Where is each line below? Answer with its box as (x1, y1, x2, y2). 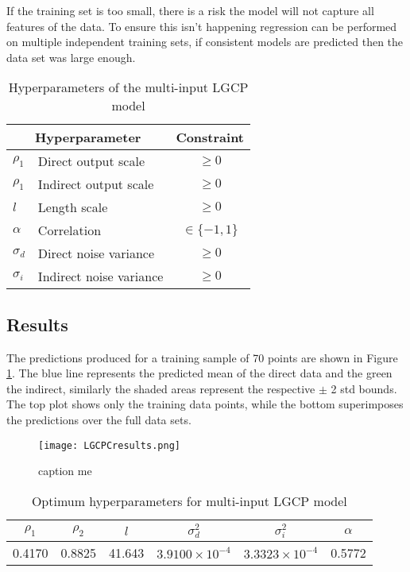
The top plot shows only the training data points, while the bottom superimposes (6, 396, 404, 412)
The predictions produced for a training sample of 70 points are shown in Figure (6, 349, 398, 365)
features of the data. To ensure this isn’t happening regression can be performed (6, 17, 397, 34)
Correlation (37, 221, 102, 240)
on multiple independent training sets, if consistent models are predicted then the (6, 33, 404, 50)
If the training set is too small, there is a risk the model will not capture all (6, 2, 374, 18)
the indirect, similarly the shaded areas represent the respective (6, 380, 315, 396)
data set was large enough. (6, 48, 136, 65)
